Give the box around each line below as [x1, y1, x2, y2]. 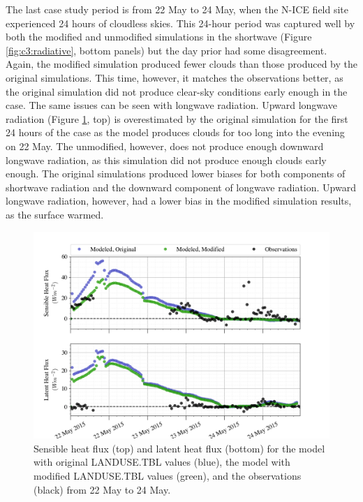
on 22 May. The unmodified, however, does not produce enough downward [6, 138, 324, 153]
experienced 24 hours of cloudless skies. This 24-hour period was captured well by [6, 15, 355, 30]
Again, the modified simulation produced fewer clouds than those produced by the [6, 57, 357, 71]
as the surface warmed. [6, 207, 104, 221]
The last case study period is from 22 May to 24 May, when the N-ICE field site [6, 2, 349, 16]
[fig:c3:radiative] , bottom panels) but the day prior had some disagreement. [6, 43, 327, 57]
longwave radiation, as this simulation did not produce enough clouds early [6, 152, 327, 167]
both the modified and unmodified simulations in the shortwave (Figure [6, 29, 312, 44]
